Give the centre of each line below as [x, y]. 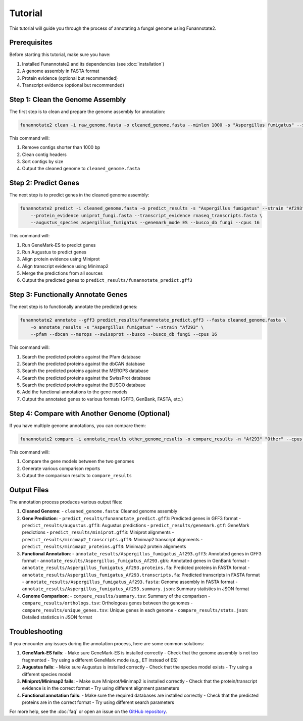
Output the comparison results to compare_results [77, 475]
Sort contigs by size [43, 162]
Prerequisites [31, 43]
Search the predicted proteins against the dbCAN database [83, 364]
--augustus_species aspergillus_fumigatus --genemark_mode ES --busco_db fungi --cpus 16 [145, 223]
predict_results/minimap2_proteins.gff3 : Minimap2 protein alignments [104, 547]
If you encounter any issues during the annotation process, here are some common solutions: [107, 643]
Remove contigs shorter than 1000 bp [61, 147]
